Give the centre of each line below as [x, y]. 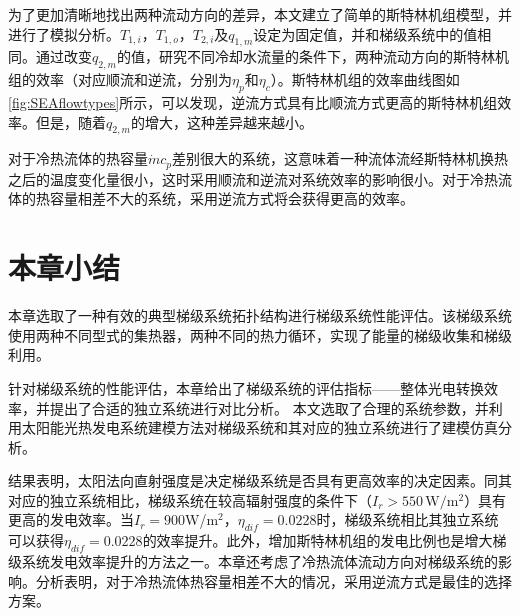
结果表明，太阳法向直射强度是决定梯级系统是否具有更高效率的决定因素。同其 [260, 480]
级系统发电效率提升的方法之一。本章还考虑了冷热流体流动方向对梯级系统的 [253, 561]
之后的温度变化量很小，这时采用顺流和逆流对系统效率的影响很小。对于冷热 [253, 178]
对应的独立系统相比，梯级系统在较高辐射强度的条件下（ [190, 499]
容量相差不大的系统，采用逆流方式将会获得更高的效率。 [231, 198]
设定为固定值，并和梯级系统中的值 [365, 33]
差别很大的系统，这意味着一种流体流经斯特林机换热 [340, 158]
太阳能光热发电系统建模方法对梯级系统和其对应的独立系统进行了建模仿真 [259, 427]
